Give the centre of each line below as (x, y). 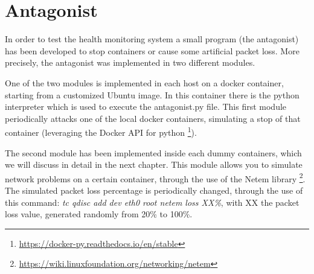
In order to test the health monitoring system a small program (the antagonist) (152, 39)
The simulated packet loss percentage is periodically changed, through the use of (154, 190)
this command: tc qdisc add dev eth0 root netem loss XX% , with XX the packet (152, 202)
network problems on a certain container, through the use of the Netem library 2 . (155, 177)
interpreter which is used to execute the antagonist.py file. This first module (146, 107)
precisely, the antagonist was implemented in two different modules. (130, 62)
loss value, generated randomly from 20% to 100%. (99, 214)
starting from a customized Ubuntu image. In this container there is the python (152, 94)
